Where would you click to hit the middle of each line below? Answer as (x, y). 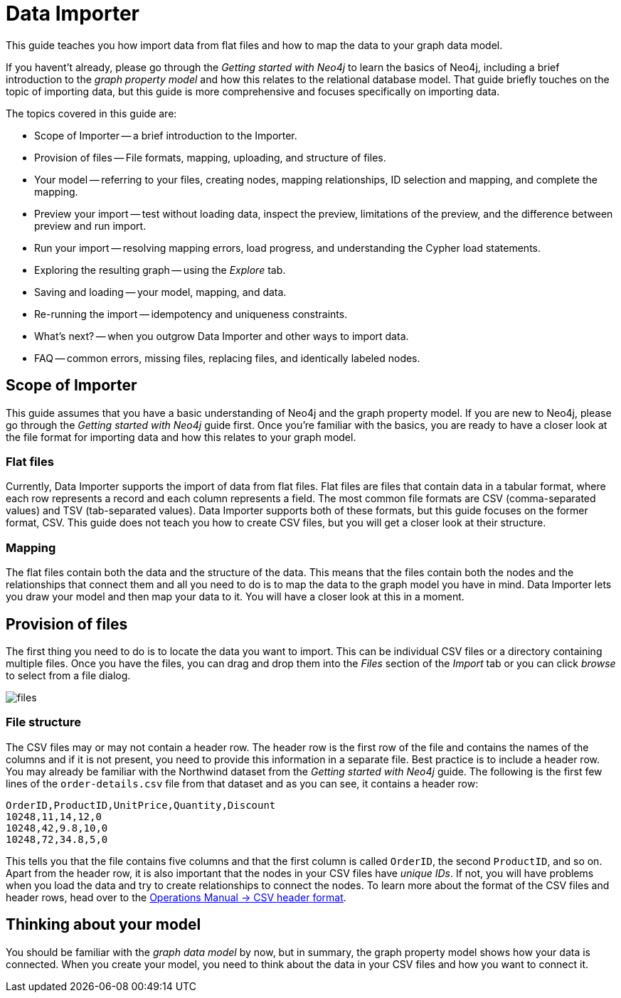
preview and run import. (90, 225)
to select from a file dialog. (68, 675)
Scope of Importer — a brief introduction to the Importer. (166, 135)
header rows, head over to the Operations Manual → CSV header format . (176, 897)
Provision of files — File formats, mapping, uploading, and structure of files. (210, 157)
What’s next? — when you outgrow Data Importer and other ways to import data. (222, 336)
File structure (43, 722)
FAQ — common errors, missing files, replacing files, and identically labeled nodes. (227, 358)
